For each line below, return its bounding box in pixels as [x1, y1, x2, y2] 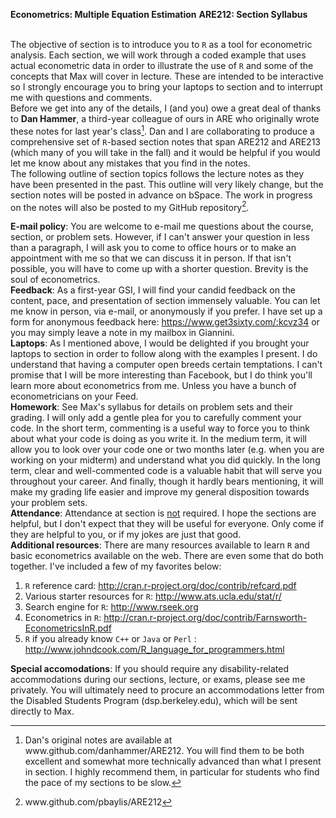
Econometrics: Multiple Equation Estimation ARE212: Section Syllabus [10, 9, 308, 20]
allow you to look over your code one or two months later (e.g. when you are [10, 444, 325, 456]
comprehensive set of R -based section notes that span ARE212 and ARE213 [10, 135, 321, 148]
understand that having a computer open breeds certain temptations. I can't [10, 359, 323, 371]
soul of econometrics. [10, 274, 101, 286]
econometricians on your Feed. [10, 390, 139, 403]
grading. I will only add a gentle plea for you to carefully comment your [10, 412, 302, 424]
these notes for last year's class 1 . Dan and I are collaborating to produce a [10, 124, 315, 137]
